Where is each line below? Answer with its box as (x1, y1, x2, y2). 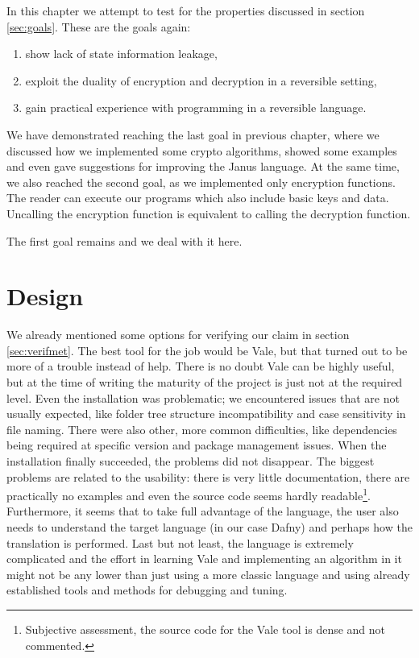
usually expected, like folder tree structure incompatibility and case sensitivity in (6, 405, 406, 422)
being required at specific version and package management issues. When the (6, 437, 387, 453)
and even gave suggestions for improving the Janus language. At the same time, (6, 158, 400, 175)
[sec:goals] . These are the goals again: (6, 18, 191, 35)
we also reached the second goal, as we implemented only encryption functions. (6, 173, 396, 190)
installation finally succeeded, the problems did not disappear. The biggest (6, 453, 375, 469)
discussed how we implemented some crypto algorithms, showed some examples (6, 142, 397, 159)
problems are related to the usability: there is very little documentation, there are (6, 468, 410, 485)
